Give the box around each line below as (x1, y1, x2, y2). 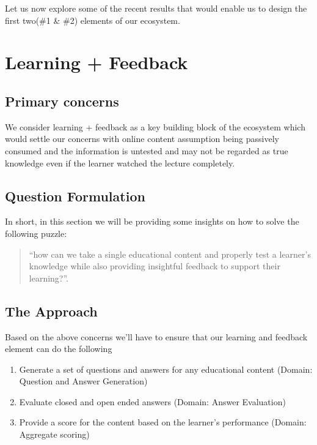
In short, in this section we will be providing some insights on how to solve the (5, 215, 299, 228)
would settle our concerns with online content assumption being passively (5, 132, 279, 145)
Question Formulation (5, 186, 145, 205)
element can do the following (5, 342, 112, 355)
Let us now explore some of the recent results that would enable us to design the (5, 2, 307, 14)
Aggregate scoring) (19, 428, 90, 441)
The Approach (5, 301, 98, 320)
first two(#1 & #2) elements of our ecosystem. (5, 13, 180, 26)
